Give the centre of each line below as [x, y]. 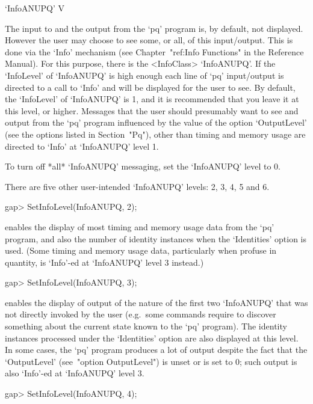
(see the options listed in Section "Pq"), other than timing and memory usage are [155, 134]
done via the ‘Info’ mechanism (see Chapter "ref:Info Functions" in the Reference [154, 51]
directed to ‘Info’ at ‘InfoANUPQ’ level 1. [82, 146]
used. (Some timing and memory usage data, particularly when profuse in [141, 250]
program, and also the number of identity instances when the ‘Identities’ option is [156, 238]
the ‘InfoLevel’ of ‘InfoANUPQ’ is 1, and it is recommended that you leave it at [152, 99]
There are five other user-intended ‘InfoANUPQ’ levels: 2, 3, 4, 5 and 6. [137, 186]
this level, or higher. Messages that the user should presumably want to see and [152, 110]
